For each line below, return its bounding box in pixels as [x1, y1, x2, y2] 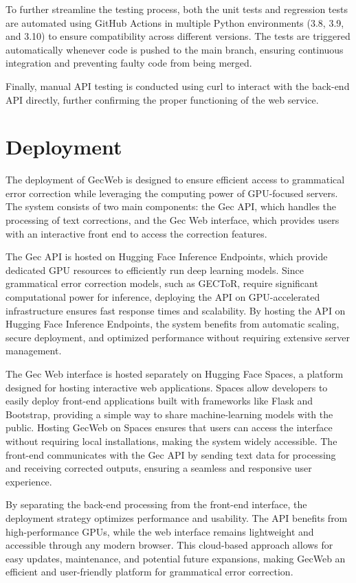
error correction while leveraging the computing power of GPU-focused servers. [5, 185, 338, 200]
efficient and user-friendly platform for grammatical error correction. [5, 564, 293, 579]
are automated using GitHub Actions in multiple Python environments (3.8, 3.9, [5, 15, 344, 30]
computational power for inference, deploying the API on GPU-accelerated [5, 290, 320, 304]
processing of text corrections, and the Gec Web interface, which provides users [5, 213, 340, 227]
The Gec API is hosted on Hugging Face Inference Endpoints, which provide [5, 249, 328, 264]
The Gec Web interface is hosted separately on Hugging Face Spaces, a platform [5, 367, 344, 380]
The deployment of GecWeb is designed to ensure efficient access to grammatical [5, 172, 345, 187]
